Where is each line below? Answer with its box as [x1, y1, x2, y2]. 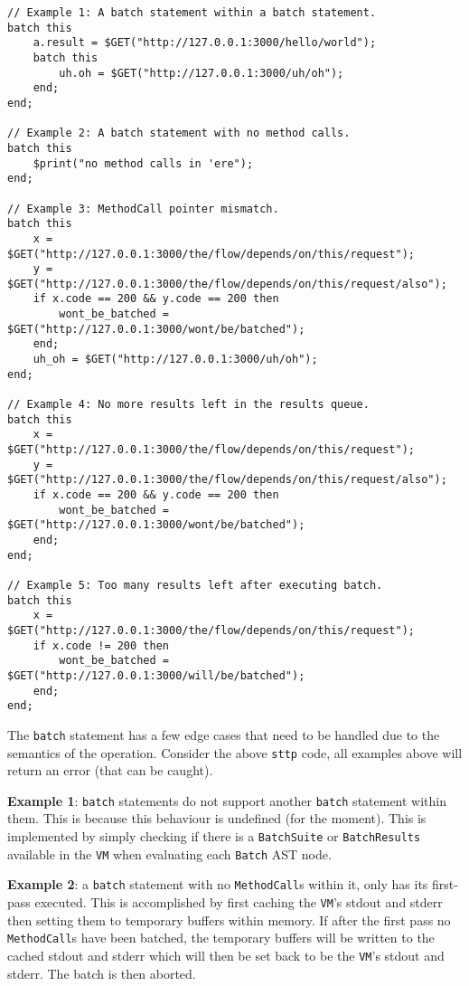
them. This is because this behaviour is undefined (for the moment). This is [7, 809, 427, 828]
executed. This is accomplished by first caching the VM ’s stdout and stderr [34, 892, 443, 911]
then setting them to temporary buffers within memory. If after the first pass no [7, 910, 451, 929]
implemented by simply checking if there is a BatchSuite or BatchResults [7, 827, 421, 845]
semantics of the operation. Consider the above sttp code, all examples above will [7, 743, 463, 762]
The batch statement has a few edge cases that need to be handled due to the [7, 725, 440, 744]
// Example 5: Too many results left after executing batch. [7, 578, 383, 592]
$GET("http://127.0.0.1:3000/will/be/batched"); [7, 668, 305, 682]
